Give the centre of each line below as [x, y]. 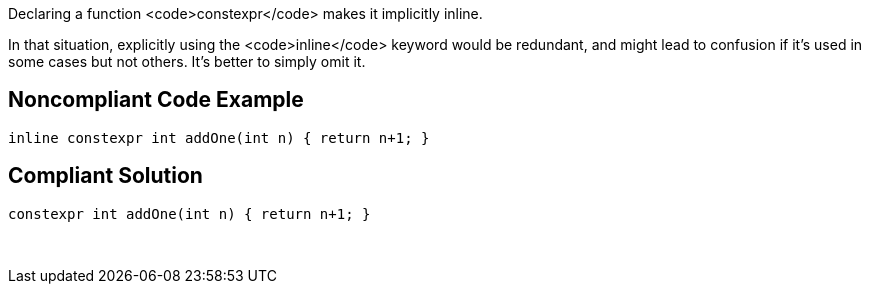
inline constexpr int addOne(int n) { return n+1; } [219, 137]
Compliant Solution [105, 176]
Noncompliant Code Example [156, 100]
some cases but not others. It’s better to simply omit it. [187, 61]
